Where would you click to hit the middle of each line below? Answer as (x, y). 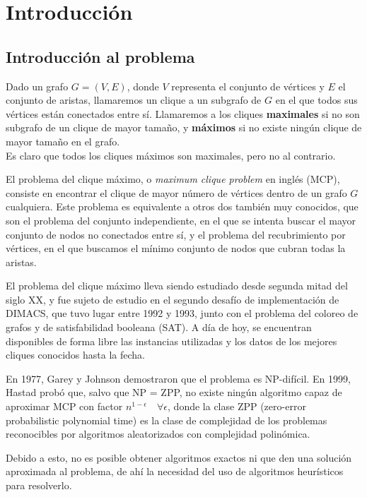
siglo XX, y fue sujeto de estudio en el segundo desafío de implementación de (173, 299)
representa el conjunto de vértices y (248, 86)
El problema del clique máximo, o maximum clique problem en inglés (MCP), (173, 179)
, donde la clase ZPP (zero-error (237, 406)
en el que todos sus (316, 100)
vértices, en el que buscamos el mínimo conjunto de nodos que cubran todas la (176, 248)
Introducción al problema (100, 56)
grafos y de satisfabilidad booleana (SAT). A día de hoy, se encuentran (159, 327)
